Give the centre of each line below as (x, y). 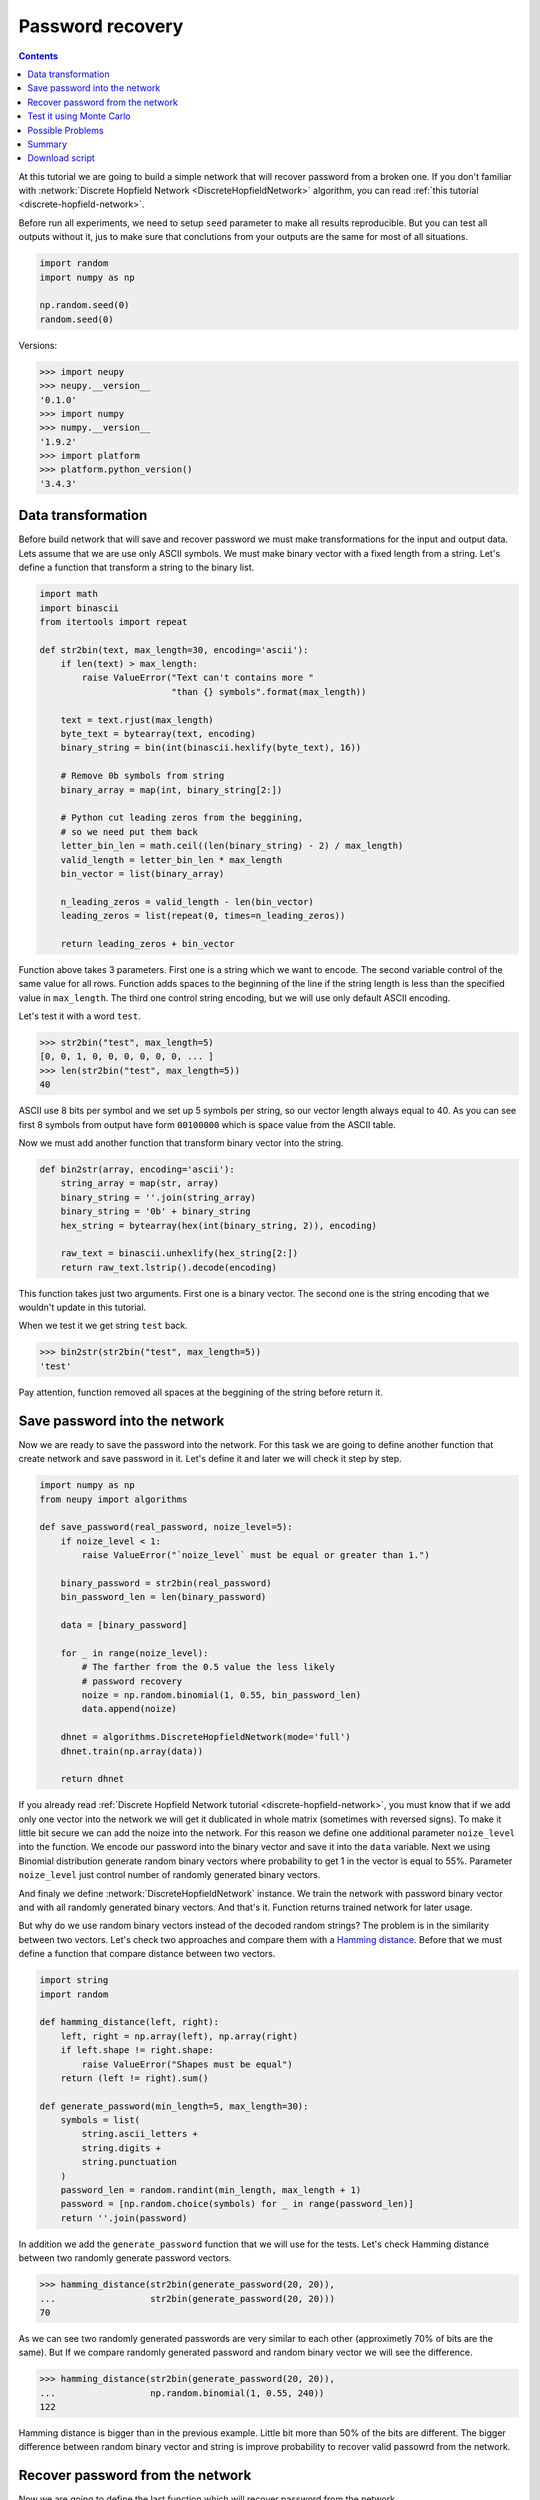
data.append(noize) (129, 1709)
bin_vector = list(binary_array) (142, 873)
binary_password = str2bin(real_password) (166, 1583)
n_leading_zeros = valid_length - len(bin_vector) (187, 901)
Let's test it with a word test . (79, 1016)
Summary (47, 144)
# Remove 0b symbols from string (142, 776)
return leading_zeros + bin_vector (147, 943)
